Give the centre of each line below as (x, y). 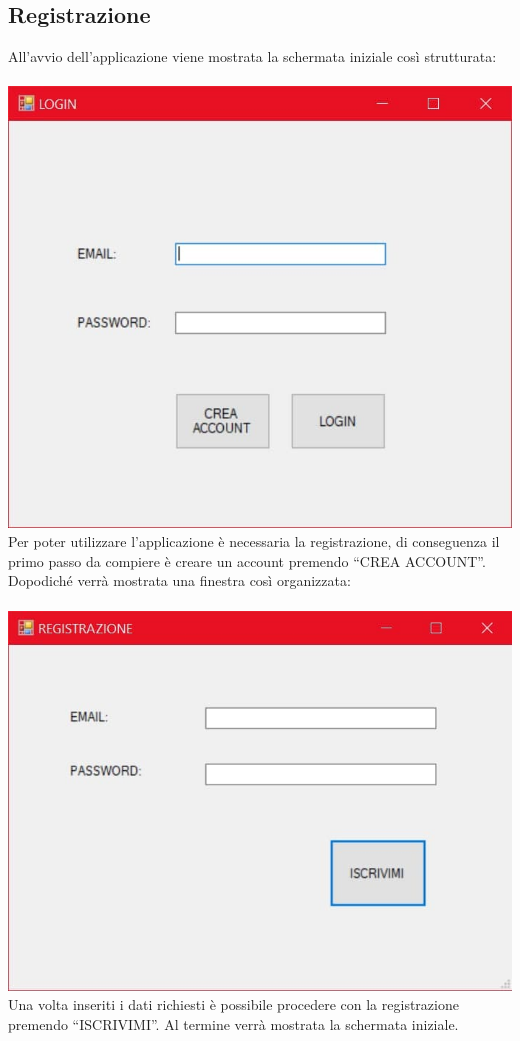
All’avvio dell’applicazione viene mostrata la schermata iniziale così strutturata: (252, 56)
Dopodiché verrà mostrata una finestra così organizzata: (179, 580)
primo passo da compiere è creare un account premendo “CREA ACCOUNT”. (247, 560)
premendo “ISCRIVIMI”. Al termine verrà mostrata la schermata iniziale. (233, 1023)
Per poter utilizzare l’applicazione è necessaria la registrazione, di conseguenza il (254, 541)
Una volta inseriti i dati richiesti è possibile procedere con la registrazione (233, 1004)
